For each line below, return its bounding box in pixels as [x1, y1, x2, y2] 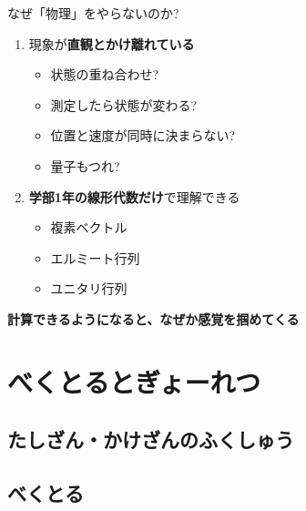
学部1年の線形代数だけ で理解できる [28, 187, 240, 206]
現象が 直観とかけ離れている [28, 34, 195, 53]
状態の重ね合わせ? [50, 65, 159, 84]
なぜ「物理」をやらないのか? [7, 4, 179, 22]
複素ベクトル [50, 218, 127, 237]
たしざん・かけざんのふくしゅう [7, 425, 294, 454]
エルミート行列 [50, 248, 140, 267]
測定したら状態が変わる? [50, 95, 198, 114]
